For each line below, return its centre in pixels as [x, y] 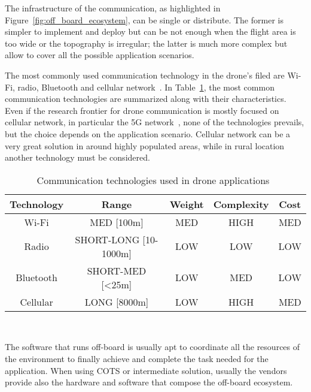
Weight [187, 204]
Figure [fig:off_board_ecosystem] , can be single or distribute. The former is [144, 19]
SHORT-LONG [107, 239]
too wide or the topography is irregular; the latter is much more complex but [146, 43]
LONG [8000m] [117, 301]
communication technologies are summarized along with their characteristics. [146, 99]
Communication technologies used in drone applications [153, 180]
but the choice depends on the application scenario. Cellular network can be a [148, 133]
